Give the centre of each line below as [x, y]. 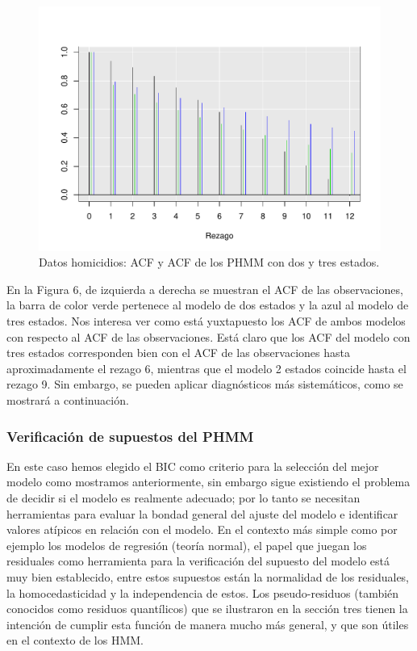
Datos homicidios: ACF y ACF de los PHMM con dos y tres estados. [209, 262]
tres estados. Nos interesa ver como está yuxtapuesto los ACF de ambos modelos [206, 321]
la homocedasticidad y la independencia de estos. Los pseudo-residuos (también [203, 592]
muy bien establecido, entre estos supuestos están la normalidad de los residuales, [208, 576]
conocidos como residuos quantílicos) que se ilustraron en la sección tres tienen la [207, 609]
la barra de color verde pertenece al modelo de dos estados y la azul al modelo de [208, 305]
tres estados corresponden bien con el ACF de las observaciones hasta [178, 353]
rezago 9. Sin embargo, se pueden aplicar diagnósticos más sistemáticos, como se [205, 384]
